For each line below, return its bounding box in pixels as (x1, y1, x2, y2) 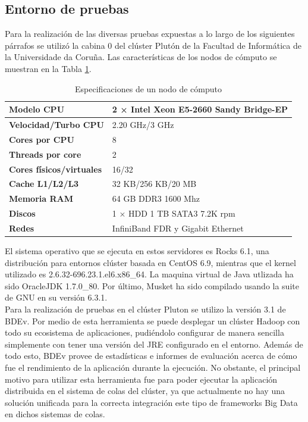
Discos (9, 207, 36, 220)
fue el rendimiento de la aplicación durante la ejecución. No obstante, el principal (5, 361, 301, 373)
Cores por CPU (9, 133, 74, 145)
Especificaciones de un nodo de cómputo (75, 82, 222, 95)
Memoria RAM (9, 192, 73, 205)
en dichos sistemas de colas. (5, 408, 105, 420)
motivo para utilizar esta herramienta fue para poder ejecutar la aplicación (5, 373, 278, 385)
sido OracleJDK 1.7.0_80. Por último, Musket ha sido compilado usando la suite (5, 279, 299, 292)
